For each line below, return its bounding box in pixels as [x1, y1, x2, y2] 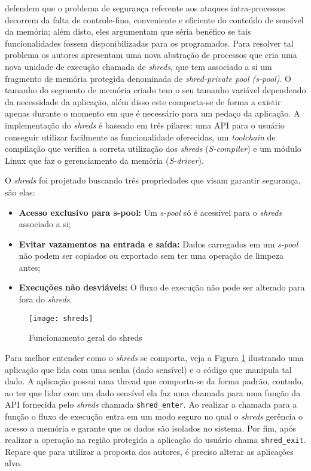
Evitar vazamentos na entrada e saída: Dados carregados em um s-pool [19, 237, 298, 250]
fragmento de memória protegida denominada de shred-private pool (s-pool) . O [5, 72, 291, 84]
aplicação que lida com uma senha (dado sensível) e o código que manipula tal [5, 363, 292, 375]
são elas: [5, 185, 35, 198]
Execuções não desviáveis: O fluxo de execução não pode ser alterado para [19, 281, 305, 293]
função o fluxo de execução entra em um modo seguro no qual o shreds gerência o [5, 409, 303, 422]
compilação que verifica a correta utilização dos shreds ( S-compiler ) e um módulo [5, 142, 301, 155]
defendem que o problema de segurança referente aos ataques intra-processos [5, 2, 285, 14]
